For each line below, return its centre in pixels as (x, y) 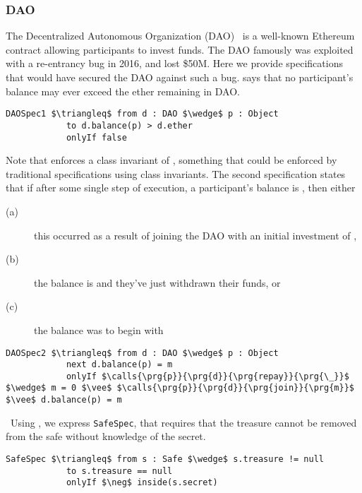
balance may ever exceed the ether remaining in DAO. (123, 91)
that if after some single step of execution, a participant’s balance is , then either (181, 188)
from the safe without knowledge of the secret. (106, 436)
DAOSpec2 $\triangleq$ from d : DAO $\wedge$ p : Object (142, 353)
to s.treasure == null (119, 471)
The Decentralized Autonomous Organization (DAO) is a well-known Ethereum (180, 36)
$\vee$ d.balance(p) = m (64, 400)
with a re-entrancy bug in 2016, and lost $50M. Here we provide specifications (174, 63)
